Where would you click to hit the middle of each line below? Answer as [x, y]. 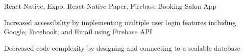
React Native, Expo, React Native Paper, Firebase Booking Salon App [110, 6]
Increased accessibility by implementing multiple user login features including [120, 22]
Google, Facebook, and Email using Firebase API [78, 32]
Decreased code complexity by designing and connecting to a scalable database [122, 48]
